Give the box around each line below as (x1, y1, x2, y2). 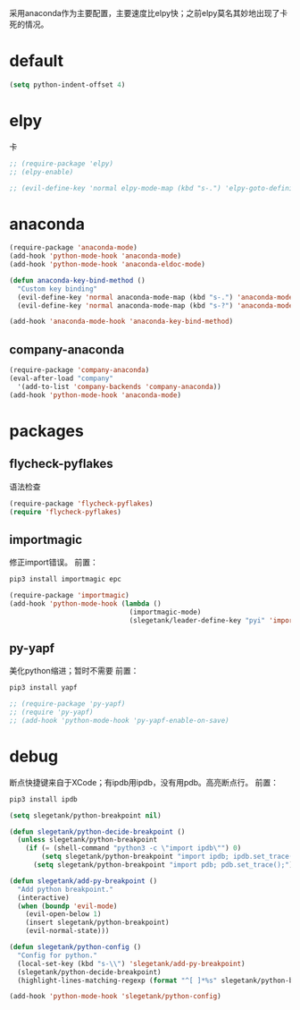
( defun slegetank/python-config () (9, 943, 142, 952)
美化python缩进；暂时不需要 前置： (9, 666, 139, 676)
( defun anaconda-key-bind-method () (9, 276, 146, 284)
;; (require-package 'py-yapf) (9, 700, 126, 709)
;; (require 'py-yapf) (9, 708, 94, 717)
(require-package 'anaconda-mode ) (9, 243, 138, 252)
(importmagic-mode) (129, 607, 202, 616)
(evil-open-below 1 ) (25, 910, 102, 919)
